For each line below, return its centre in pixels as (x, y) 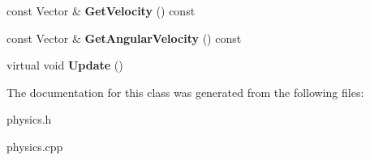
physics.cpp (35, 146)
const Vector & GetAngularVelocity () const (124, 38)
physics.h (29, 119)
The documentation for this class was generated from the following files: (185, 92)
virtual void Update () (65, 65)
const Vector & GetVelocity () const (101, 11)
